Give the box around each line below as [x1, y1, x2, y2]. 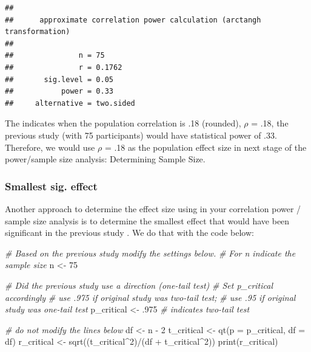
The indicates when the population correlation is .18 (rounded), [5, 117, 241, 129]
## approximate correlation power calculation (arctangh [5, 15, 261, 24]
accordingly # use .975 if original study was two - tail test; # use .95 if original [5, 291, 296, 303]
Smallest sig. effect [5, 178, 98, 193]
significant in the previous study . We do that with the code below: [5, 226, 254, 239]
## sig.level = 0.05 [5, 75, 113, 84]
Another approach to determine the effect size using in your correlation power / [5, 202, 301, 215]
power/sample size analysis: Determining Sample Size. [5, 153, 206, 165]
